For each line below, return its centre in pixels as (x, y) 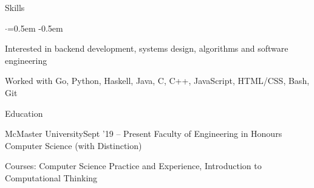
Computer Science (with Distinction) (73, 145)
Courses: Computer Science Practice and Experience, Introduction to (133, 166)
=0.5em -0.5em (35, 28)
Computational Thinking (51, 177)
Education (24, 113)
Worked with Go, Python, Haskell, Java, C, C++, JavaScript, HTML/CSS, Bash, (157, 81)
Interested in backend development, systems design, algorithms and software (147, 48)
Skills (15, 7)
